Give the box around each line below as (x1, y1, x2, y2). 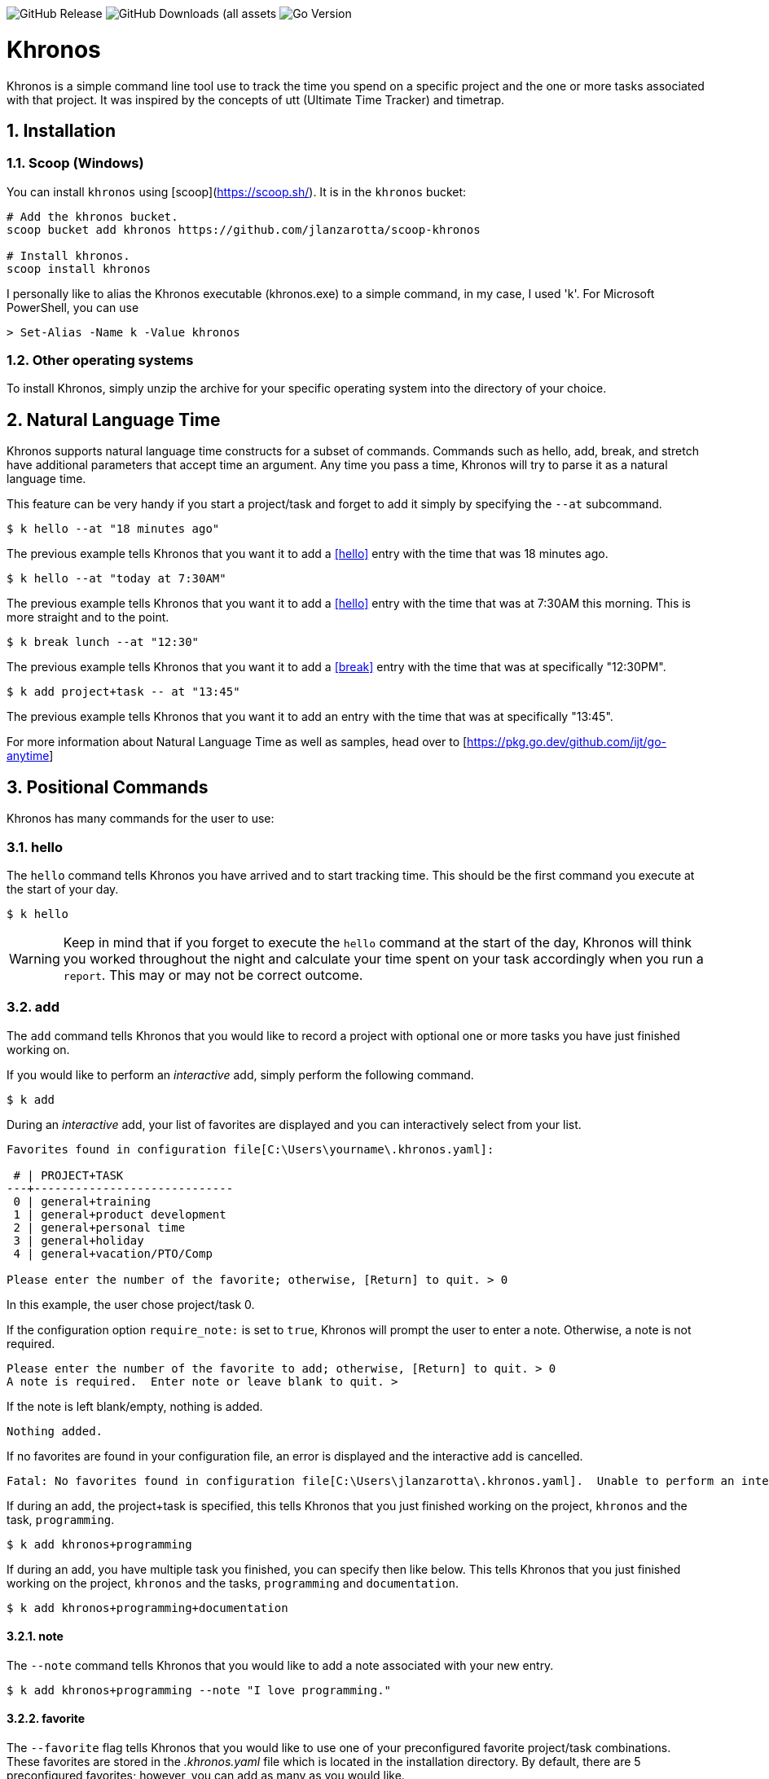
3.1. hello (7, 838, 63, 855)
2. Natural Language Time (7, 409, 221, 430)
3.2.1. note (7, 1629, 64, 1644)
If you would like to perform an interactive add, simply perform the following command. (7, 1067, 474, 1082)
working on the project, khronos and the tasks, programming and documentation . (7, 1575, 459, 1590)
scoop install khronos (7, 261, 152, 275)
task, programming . (7, 1512, 115, 1526)
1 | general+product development (13, 1207, 226, 1221)
